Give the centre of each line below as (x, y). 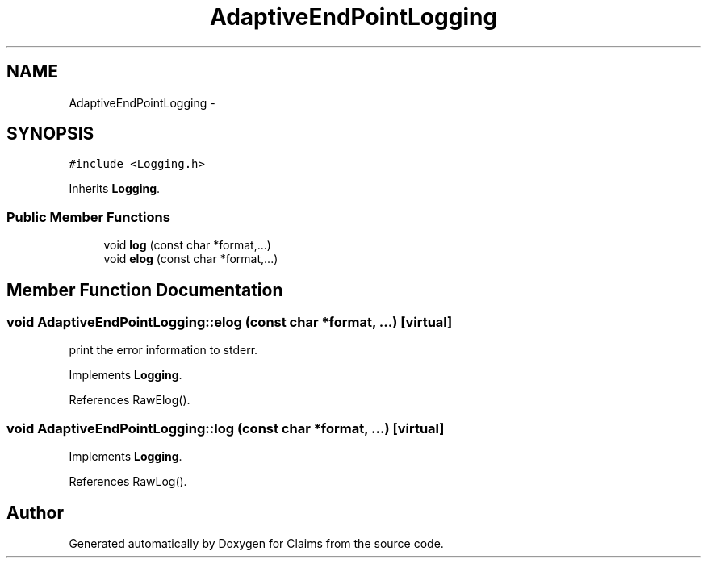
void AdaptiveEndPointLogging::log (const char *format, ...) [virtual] (226, 428)
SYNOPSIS (50, 134)
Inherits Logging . (115, 189)
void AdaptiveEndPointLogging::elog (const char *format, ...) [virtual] (230, 322)
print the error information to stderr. (163, 350)
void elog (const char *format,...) (191, 259)
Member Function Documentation (145, 290)
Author (35, 512)
